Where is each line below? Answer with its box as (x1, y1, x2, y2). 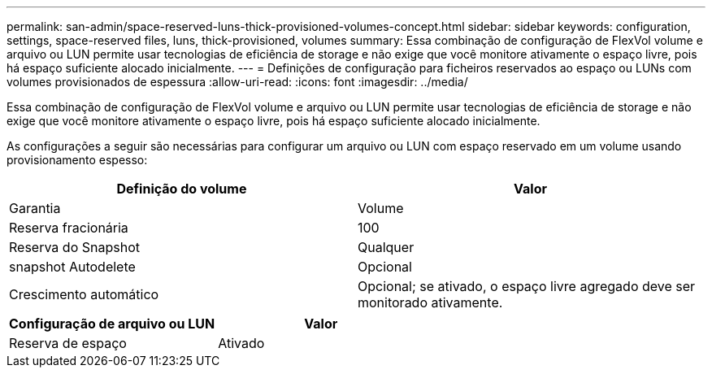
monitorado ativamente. (358, 294, 503, 311)
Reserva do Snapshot (9, 239, 140, 255)
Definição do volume (116, 180, 247, 197)
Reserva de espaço (9, 335, 127, 351)
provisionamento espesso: (7, 153, 148, 167)
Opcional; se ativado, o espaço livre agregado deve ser (358, 278, 696, 294)
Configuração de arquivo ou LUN (9, 315, 215, 332)
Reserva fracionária (9, 220, 128, 236)
